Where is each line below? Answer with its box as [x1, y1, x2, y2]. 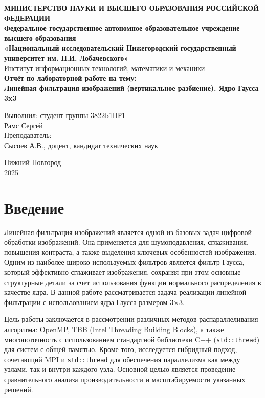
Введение [4, 197, 64, 218]
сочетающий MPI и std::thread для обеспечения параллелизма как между [4, 354, 240, 364]
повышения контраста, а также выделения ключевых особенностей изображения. [4, 246, 256, 257]
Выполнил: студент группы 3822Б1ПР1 [4, 109, 125, 120]
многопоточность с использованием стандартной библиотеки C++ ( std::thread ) [4, 334, 260, 344]
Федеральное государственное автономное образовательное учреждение [4, 22, 240, 33]
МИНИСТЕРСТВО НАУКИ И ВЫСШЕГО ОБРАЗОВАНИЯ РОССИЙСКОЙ [4, 3, 259, 13]
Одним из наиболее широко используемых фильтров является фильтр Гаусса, [4, 256, 245, 267]
